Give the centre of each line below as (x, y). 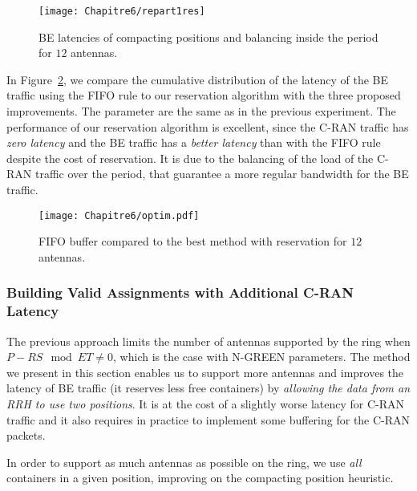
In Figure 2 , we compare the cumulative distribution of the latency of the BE (198, 79)
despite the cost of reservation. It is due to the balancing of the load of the (190, 158)
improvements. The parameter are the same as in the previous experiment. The (201, 111)
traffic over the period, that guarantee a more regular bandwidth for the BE (222, 174)
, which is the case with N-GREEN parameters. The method (262, 357)
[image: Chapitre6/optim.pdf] (119, 215)
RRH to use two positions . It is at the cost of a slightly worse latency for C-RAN (206, 403)
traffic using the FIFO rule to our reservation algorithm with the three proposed (204, 95)
